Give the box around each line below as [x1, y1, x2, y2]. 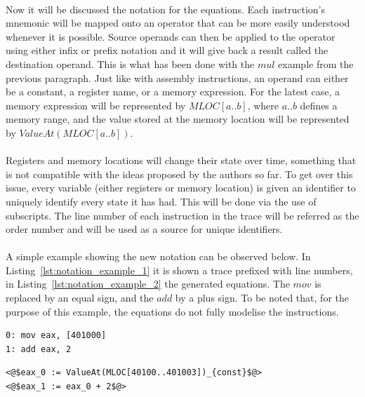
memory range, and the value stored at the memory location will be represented [6, 112, 350, 126]
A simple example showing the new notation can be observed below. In [6, 249, 311, 264]
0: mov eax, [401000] [6, 330, 107, 341]
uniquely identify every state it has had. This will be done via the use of [6, 194, 317, 208]
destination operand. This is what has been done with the [6, 56, 255, 71]
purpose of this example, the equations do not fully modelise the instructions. [6, 304, 339, 318]
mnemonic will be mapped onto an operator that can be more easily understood [6, 15, 350, 30]
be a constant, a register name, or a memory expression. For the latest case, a [6, 84, 340, 99]
